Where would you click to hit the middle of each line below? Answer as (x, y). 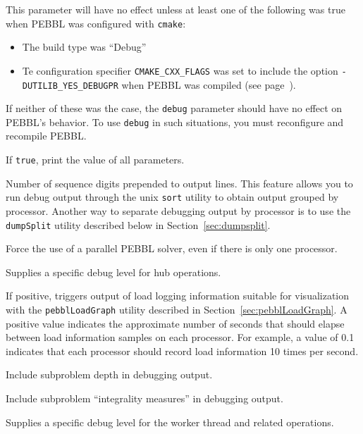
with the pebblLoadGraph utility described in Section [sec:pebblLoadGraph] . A (177, 309)
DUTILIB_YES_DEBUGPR (70, 86)
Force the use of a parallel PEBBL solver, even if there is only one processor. (172, 248)
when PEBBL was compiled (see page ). (209, 84)
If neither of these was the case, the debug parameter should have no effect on (174, 108)
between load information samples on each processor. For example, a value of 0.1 (180, 337)
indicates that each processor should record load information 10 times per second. (182, 351)
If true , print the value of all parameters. (95, 160)
